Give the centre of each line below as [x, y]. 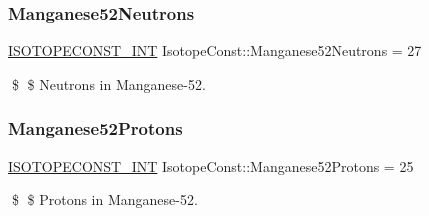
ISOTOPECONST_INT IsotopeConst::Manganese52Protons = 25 [211, 165]
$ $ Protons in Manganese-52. [104, 199]
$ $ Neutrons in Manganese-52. [108, 83]
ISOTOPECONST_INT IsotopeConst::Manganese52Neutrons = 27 [215, 50]
